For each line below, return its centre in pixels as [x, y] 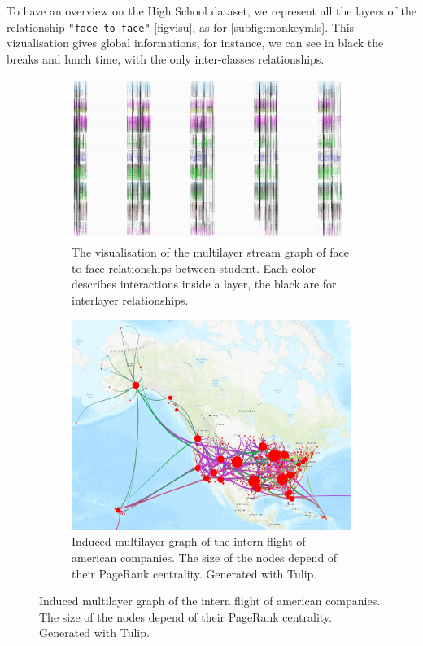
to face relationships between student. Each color [194, 268]
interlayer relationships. [130, 300]
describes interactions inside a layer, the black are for [204, 284]
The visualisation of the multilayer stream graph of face [211, 252]
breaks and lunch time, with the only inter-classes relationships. [166, 58]
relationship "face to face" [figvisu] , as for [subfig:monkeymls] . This [181, 26]
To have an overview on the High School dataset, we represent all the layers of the [211, 11]
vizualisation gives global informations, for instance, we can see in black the [195, 43]
